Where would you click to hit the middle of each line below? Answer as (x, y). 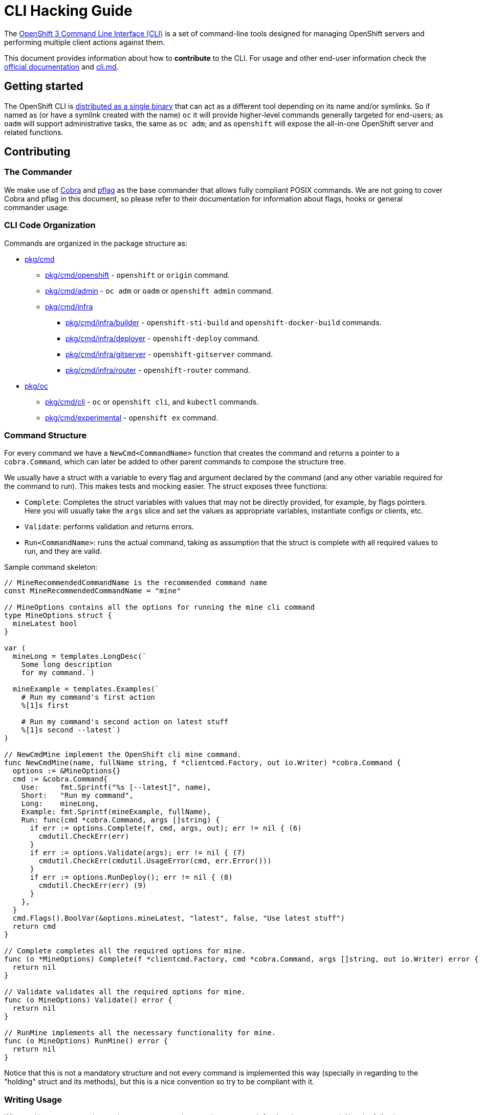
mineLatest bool (45, 624)
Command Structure (46, 435)
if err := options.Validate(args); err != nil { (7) (138, 853)
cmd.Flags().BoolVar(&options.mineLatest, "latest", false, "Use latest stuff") (179, 918)
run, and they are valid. (63, 551)
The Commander (38, 172)
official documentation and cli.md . (61, 66)
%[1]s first (45, 706)
